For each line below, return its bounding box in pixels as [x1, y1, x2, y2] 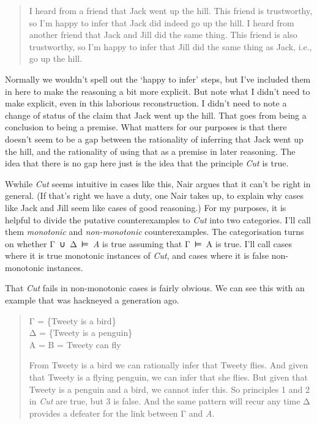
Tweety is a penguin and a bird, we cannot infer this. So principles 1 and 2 [29, 382, 310, 395]
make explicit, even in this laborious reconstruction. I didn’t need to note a [5, 97, 287, 110]
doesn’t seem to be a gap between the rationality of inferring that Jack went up [5, 132, 304, 145]
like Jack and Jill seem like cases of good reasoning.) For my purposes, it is [5, 201, 286, 214]
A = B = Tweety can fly [29, 338, 121, 351]
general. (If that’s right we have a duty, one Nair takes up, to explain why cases [5, 189, 304, 202]
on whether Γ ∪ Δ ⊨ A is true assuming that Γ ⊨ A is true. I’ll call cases [5, 237, 293, 250]
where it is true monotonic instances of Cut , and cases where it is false [5, 249, 269, 262]
